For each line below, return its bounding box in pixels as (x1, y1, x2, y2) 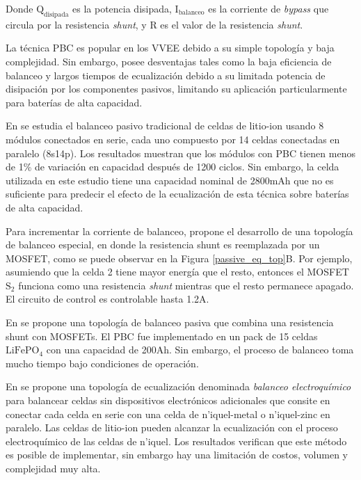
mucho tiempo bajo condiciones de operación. (6, 355, 199, 370)
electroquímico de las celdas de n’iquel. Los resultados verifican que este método (6, 433, 347, 448)
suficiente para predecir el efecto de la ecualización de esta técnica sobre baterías (6, 186, 349, 201)
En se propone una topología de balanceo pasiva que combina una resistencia (6, 315, 334, 330)
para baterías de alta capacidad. (6, 95, 143, 109)
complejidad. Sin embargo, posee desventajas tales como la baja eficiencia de (6, 54, 332, 68)
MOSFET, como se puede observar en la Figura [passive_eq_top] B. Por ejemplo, (6, 250, 353, 265)
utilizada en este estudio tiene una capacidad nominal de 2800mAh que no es (6, 173, 334, 187)
